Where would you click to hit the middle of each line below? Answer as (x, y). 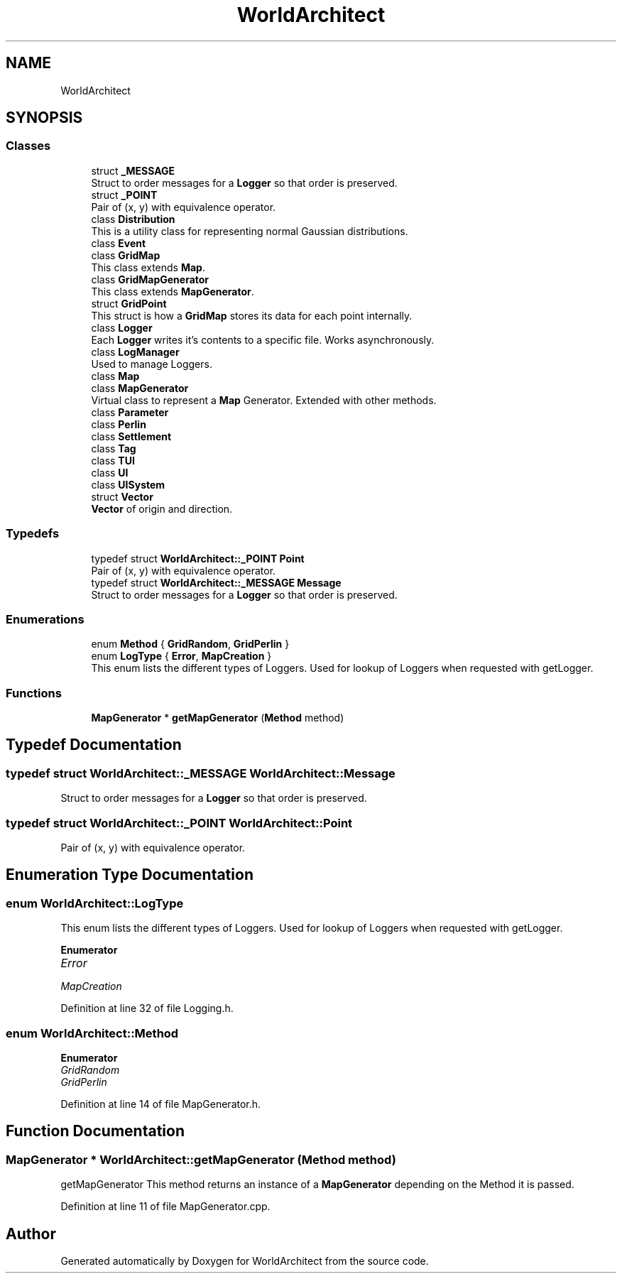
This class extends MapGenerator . (173, 291)
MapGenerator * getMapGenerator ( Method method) (218, 718)
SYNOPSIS (44, 118)
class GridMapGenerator (150, 279)
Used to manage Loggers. (152, 364)
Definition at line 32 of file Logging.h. (147, 1008)
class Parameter (130, 412)
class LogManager (135, 352)
